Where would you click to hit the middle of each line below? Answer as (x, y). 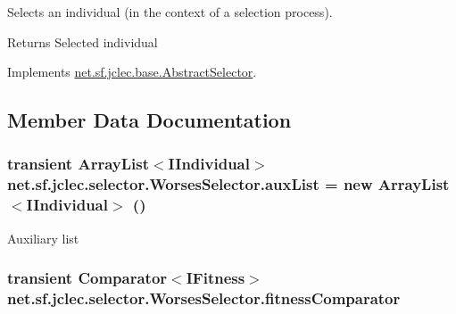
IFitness (216, 278)
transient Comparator (87, 278)
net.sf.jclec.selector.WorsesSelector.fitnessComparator (204, 298)
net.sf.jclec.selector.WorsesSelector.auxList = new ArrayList (228, 184)
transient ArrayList (78, 164)
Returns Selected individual (83, 41)
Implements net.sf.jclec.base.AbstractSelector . (132, 72)
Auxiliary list (43, 238)
